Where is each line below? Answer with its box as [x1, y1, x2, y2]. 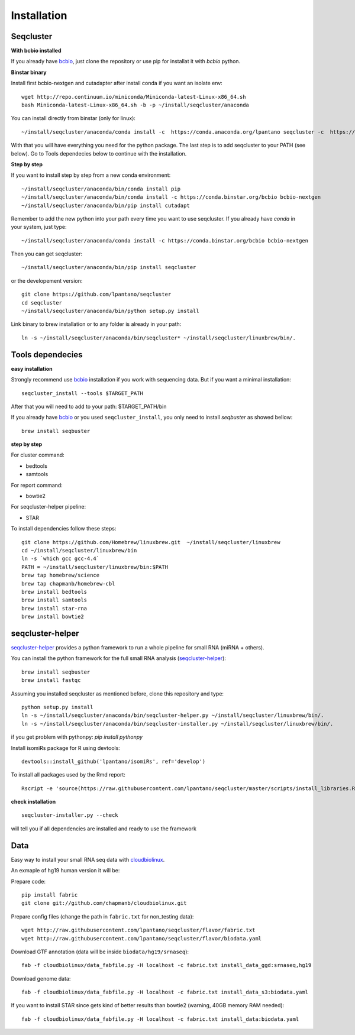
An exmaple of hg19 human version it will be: [11, 867, 120, 874]
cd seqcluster [21, 299, 62, 306]
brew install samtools [21, 597, 88, 603]
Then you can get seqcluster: [11, 250, 83, 257]
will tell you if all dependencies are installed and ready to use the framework [11, 825, 196, 832]
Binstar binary [11, 69, 47, 76]
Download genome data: [11, 975, 71, 982]
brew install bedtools [21, 588, 88, 595]
